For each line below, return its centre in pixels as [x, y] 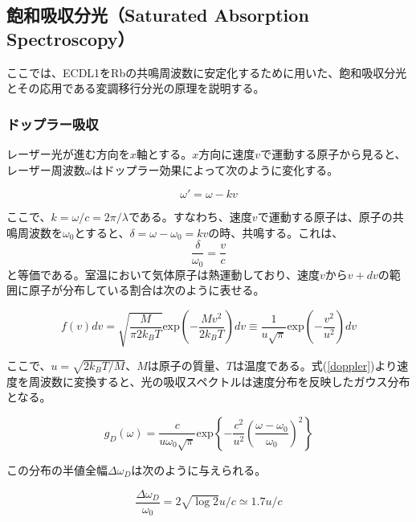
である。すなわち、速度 [190, 217]
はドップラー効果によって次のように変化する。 [215, 169]
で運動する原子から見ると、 [333, 154]
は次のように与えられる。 [199, 469]
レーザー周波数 [46, 169]
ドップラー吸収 [53, 123]
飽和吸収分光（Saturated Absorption [158, 15]
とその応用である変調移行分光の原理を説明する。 [136, 88]
